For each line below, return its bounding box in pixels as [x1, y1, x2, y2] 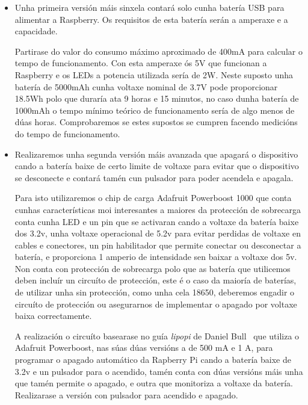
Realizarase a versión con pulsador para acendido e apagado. [14, 388, 238, 401]
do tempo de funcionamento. [14, 127, 120, 140]
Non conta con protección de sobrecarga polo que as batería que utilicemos [14, 262, 291, 274]
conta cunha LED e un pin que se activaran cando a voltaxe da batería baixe [14, 215, 299, 227]
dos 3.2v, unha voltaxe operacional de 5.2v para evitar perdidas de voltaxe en [14, 227, 301, 240]
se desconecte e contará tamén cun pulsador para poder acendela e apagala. [14, 171, 294, 184]
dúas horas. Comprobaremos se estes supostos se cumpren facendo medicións [14, 116, 298, 128]
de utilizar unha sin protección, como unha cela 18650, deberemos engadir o [14, 286, 295, 298]
